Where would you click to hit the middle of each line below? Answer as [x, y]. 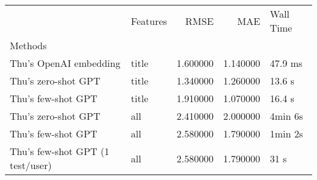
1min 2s [287, 133]
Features [149, 21]
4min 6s [287, 116]
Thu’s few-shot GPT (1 [60, 151]
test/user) [31, 165]
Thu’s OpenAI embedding [65, 63]
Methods [28, 45]
